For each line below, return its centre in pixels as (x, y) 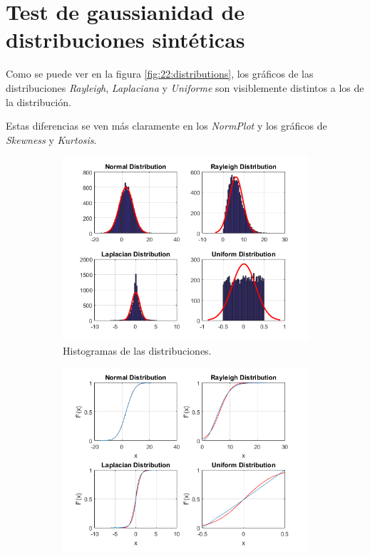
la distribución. (38, 101)
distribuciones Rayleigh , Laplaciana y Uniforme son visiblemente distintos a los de (185, 87)
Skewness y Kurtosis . (51, 139)
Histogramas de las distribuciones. (137, 350)
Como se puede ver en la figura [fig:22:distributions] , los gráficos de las (160, 74)
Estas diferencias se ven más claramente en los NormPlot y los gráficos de (166, 126)
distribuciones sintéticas (125, 40)
